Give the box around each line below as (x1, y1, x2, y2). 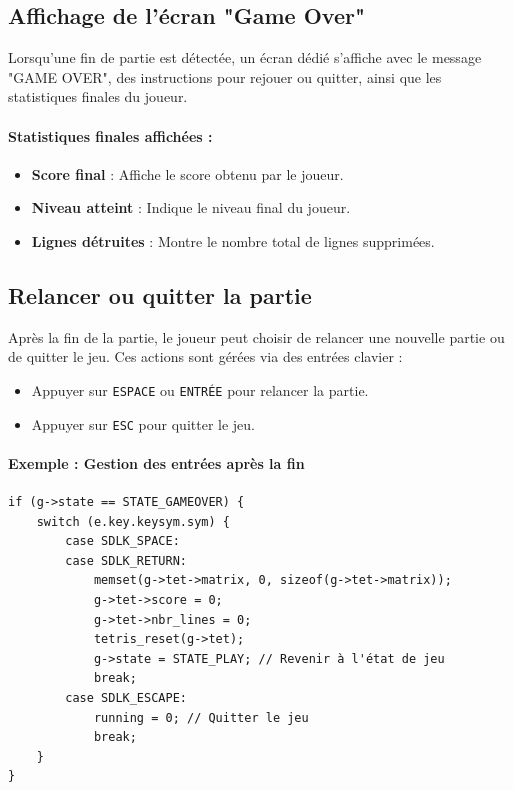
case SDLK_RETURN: (65, 553, 187, 568)
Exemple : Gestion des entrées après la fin (8, 452, 305, 473)
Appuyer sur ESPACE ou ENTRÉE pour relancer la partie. (31, 379, 369, 400)
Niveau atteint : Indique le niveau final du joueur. (31, 197, 351, 218)
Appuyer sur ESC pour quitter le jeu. (31, 413, 255, 434)
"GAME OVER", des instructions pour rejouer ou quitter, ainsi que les (8, 66, 442, 87)
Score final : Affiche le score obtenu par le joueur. (31, 163, 344, 184)
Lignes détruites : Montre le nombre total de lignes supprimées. (31, 230, 435, 251)
